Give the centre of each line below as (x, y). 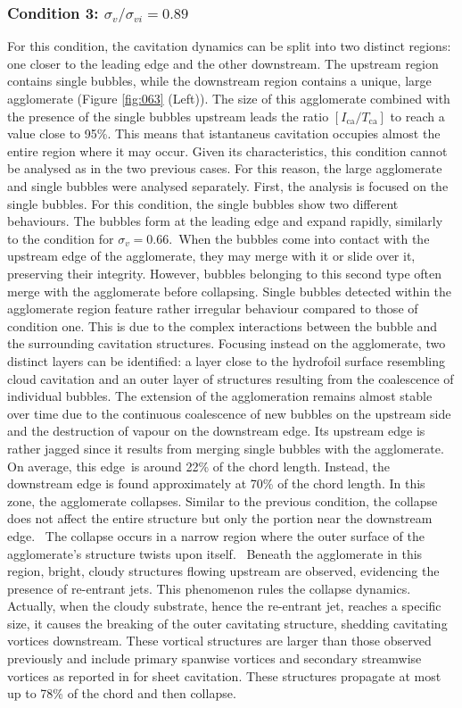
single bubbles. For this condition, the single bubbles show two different (203, 203)
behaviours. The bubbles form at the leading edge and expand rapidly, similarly (225, 221)
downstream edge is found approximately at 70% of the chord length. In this (216, 483)
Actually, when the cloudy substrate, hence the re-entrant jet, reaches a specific (224, 606)
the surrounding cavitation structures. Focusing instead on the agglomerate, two (227, 343)
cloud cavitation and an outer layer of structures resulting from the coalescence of (231, 378)
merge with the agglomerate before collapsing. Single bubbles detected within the (230, 291)
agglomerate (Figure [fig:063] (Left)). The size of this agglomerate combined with (229, 99)
